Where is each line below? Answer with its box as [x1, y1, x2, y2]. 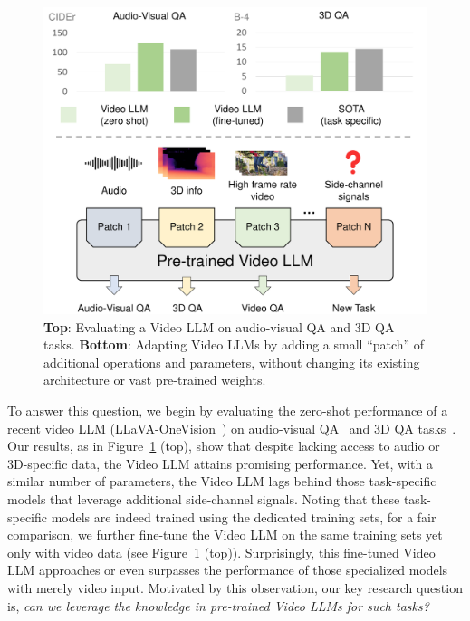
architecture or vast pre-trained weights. [43, 370, 266, 389]
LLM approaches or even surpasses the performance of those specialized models [7, 560, 448, 579]
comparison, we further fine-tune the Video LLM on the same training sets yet [7, 525, 443, 544]
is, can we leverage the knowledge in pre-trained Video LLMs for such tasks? [7, 596, 429, 615]
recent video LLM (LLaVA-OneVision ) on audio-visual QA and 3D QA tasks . [7, 418, 456, 437]
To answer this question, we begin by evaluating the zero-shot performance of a [7, 401, 448, 420]
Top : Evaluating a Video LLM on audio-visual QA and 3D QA [43, 317, 395, 336]
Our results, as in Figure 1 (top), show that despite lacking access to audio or [7, 436, 440, 455]
